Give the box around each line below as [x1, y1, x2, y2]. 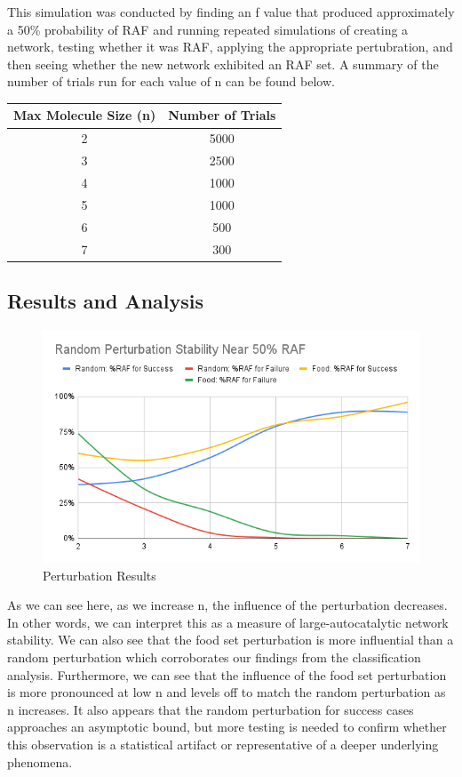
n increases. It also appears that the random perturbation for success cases [7, 700, 414, 718]
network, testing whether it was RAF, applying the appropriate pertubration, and [7, 37, 453, 56]
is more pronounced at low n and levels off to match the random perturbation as [7, 683, 446, 701]
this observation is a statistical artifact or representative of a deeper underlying [7, 734, 439, 753]
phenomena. [7, 752, 73, 771]
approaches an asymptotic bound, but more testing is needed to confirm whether [7, 717, 447, 736]
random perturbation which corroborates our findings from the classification [7, 647, 421, 666]
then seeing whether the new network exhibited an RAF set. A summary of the [7, 54, 439, 73]
